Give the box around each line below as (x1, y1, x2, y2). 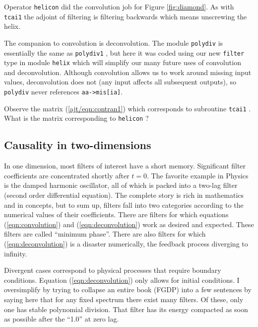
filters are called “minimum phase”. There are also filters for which (4, 229, 206, 239)
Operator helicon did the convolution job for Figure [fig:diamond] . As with (4, 1, 234, 11)
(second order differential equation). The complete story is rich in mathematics (4, 190, 244, 200)
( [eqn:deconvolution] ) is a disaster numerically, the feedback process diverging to (4, 238, 248, 248)
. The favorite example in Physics (147, 170, 249, 180)
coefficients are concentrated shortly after (4, 170, 129, 180)
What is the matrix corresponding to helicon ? (4, 113, 149, 123)
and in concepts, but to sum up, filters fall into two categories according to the (4, 199, 244, 210)
